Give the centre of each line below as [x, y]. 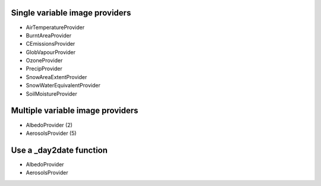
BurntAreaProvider [49, 35]
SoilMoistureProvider [51, 94]
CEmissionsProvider [51, 44]
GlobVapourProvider [51, 52]
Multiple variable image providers [75, 111]
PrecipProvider [44, 69]
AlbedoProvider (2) [49, 125]
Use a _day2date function [59, 150]
